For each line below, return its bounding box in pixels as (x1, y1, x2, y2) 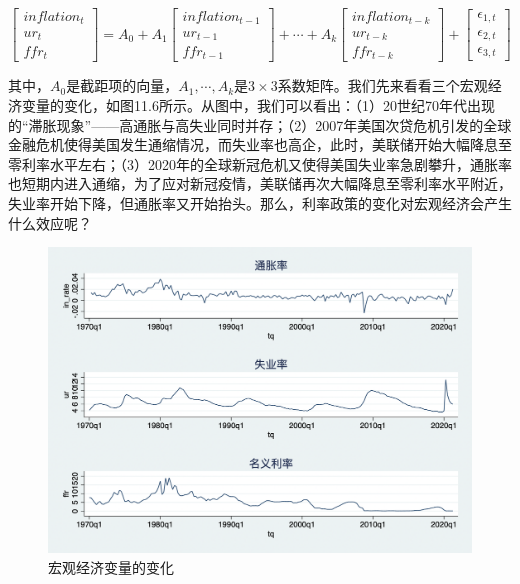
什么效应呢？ (8, 212, 92, 233)
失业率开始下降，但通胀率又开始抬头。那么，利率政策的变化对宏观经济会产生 (8, 193, 512, 214)
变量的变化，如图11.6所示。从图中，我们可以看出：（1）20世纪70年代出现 (21, 95, 495, 116)
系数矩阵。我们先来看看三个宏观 (277, 75, 488, 96)
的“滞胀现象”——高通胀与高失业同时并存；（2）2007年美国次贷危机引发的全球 (8, 114, 512, 135)
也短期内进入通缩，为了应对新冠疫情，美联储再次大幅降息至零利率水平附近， (8, 173, 512, 194)
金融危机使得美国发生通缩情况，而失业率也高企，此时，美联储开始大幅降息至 (8, 134, 512, 155)
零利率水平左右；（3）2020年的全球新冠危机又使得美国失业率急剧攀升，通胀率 (8, 153, 512, 174)
